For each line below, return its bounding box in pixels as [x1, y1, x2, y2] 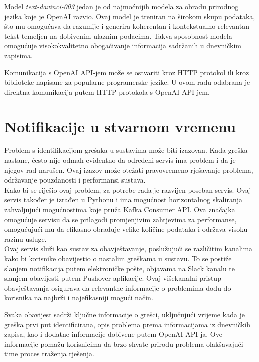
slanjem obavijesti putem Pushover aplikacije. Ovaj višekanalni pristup [4, 273, 221, 283]
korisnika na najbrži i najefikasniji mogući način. [4, 292, 153, 303]
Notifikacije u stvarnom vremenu [4, 116, 236, 136]
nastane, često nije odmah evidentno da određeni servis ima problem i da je [4, 155, 236, 165]
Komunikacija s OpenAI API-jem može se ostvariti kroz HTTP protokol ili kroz [4, 67, 249, 77]
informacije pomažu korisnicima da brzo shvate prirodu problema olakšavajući [4, 338, 243, 349]
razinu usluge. [4, 233, 47, 244]
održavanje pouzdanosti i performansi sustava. [4, 174, 146, 185]
